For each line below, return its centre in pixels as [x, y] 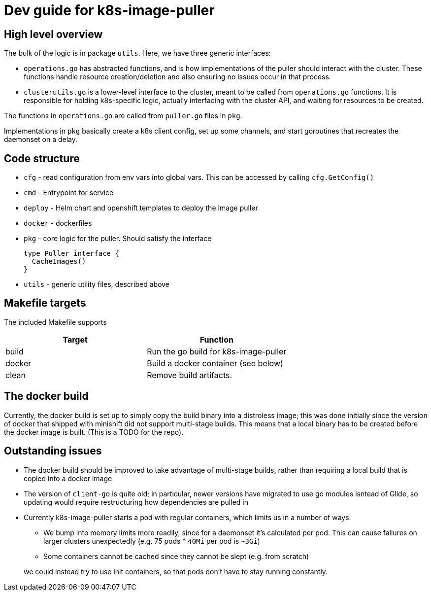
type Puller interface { [71, 254]
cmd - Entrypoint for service [69, 193]
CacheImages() [59, 262]
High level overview [53, 34]
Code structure [42, 158]
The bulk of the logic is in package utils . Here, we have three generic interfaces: [137, 53]
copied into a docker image [68, 478]
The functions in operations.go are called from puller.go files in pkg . [123, 116]
